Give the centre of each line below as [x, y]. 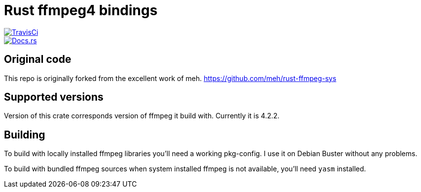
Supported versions [54, 97]
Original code [38, 59]
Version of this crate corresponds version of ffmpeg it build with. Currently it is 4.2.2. [142, 116]
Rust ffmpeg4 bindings [81, 10]
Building [25, 135]
